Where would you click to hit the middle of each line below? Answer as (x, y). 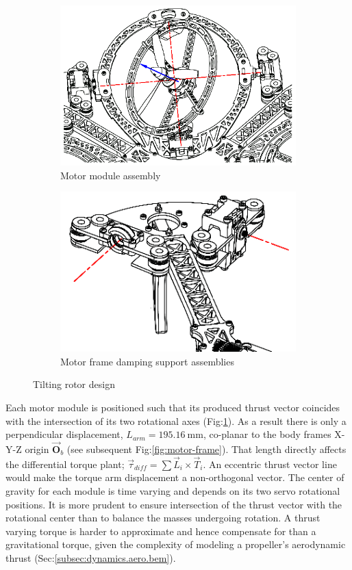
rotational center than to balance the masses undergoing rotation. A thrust (163, 518)
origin (37, 449)
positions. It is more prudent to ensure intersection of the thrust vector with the (174, 504)
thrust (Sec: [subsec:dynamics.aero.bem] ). (91, 557)
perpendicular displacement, (64, 434)
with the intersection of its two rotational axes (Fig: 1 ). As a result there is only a (176, 420)
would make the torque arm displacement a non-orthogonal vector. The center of (175, 477)
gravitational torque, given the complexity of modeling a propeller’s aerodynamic (176, 544)
